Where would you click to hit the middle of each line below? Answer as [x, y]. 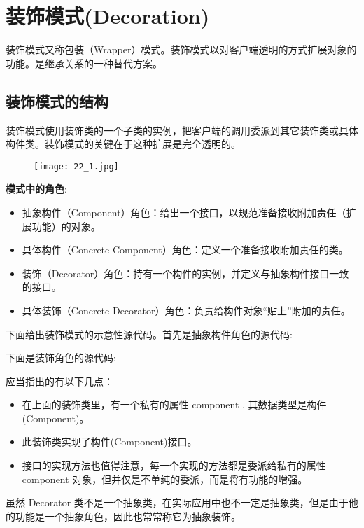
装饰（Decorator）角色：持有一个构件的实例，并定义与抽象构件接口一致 [185, 273]
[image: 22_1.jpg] [76, 166]
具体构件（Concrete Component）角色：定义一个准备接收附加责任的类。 [185, 250]
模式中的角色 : [36, 189]
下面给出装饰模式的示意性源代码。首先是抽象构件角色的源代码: [149, 334]
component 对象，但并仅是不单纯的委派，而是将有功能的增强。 [165, 479]
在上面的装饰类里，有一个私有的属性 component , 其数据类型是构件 [174, 404]
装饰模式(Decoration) [108, 16]
